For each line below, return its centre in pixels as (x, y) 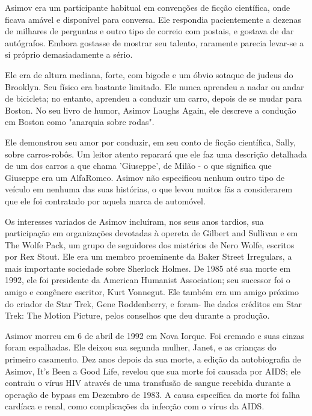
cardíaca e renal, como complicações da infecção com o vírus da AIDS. (135, 406)
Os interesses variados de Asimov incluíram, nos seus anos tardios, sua (134, 221)
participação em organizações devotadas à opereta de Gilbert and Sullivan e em (151, 233)
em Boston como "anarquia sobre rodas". (80, 122)
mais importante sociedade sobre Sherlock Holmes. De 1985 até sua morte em (148, 268)
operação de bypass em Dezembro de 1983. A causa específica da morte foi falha (152, 394)
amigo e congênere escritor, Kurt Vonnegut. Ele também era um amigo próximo (152, 292)
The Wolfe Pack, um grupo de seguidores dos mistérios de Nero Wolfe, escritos (150, 244)
